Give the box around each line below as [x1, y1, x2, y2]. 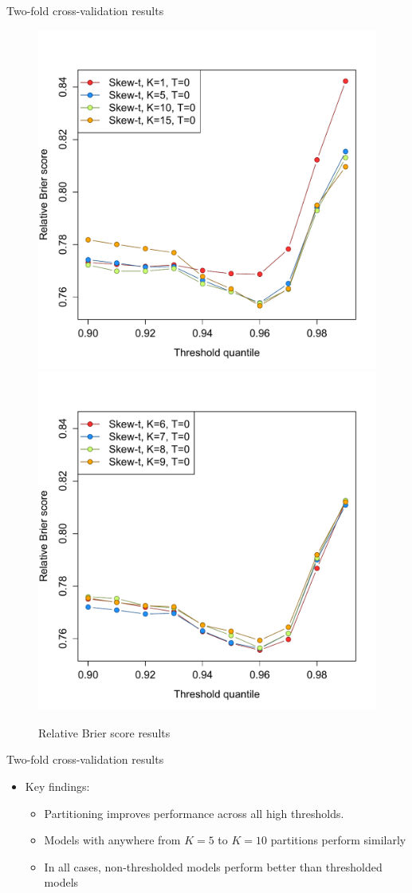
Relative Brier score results [38, 724, 171, 741]
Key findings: [25, 777, 90, 794]
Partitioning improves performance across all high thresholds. [44, 804, 344, 821]
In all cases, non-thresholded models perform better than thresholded [44, 858, 383, 875]
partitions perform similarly [270, 832, 406, 848]
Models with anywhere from [44, 832, 181, 848]
